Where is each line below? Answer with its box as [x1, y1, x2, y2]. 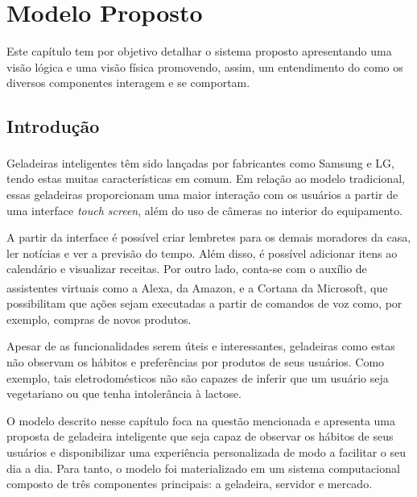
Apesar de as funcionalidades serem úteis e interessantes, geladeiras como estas [6, 338, 395, 354]
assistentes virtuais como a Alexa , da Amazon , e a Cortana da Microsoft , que [6, 279, 388, 296]
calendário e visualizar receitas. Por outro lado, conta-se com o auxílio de [6, 260, 367, 277]
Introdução [6, 114, 100, 139]
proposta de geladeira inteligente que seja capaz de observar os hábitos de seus [6, 428, 394, 445]
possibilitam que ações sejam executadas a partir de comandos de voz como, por [6, 295, 403, 312]
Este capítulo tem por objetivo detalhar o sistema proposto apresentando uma [6, 43, 392, 60]
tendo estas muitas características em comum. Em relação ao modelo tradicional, [6, 170, 405, 187]
